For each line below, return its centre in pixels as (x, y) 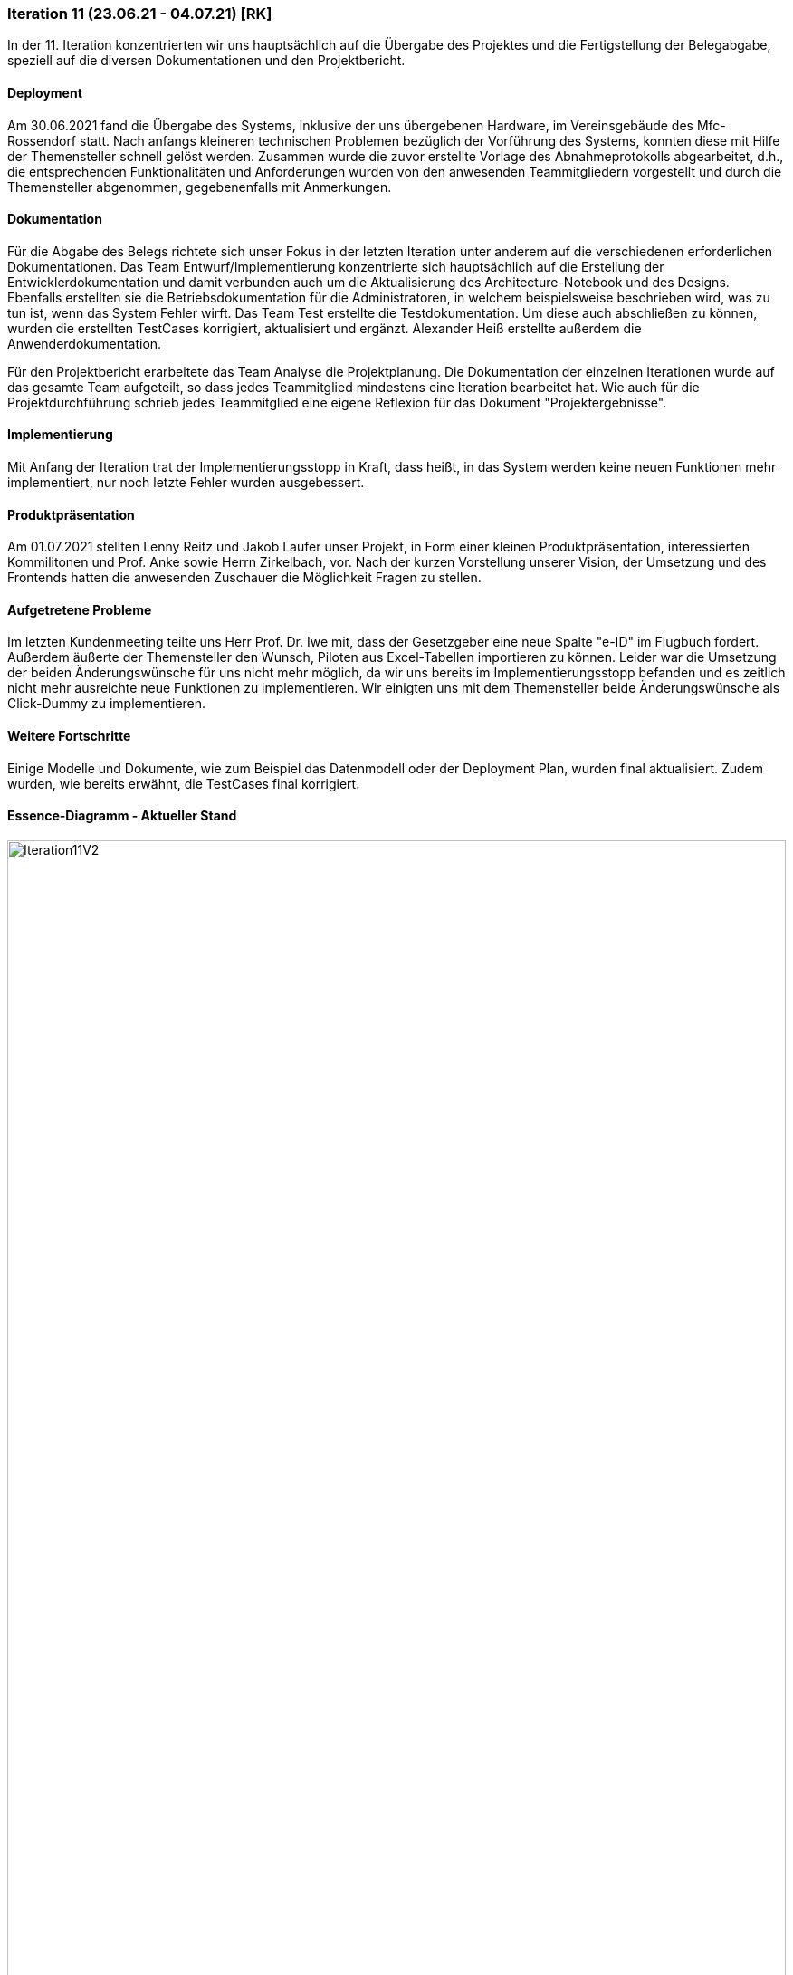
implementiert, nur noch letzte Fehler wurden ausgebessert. (186, 483)
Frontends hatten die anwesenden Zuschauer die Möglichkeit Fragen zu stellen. (244, 578)
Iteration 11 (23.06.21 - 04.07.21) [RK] (140, 14)
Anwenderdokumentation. (85, 343)
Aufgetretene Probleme (80, 609)
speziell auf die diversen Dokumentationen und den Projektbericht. (206, 61)
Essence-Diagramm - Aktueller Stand (122, 816)
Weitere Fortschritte (69, 736)
